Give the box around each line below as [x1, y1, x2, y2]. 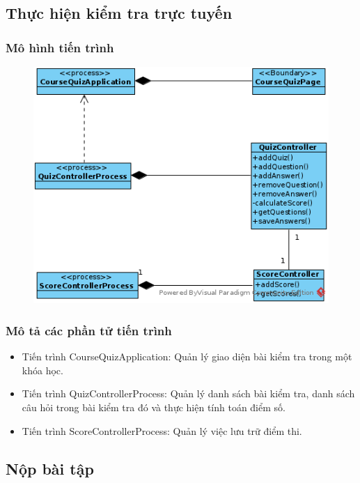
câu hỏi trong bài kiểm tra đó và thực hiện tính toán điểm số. [22, 399, 285, 414]
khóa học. [22, 362, 63, 377]
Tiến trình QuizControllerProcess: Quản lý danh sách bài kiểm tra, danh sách [22, 386, 355, 401]
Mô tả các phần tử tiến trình [6, 321, 172, 339]
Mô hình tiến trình [6, 38, 114, 56]
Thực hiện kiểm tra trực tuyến [6, 2, 233, 24]
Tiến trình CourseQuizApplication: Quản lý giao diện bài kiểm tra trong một [22, 349, 352, 364]
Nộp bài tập [6, 457, 94, 479]
